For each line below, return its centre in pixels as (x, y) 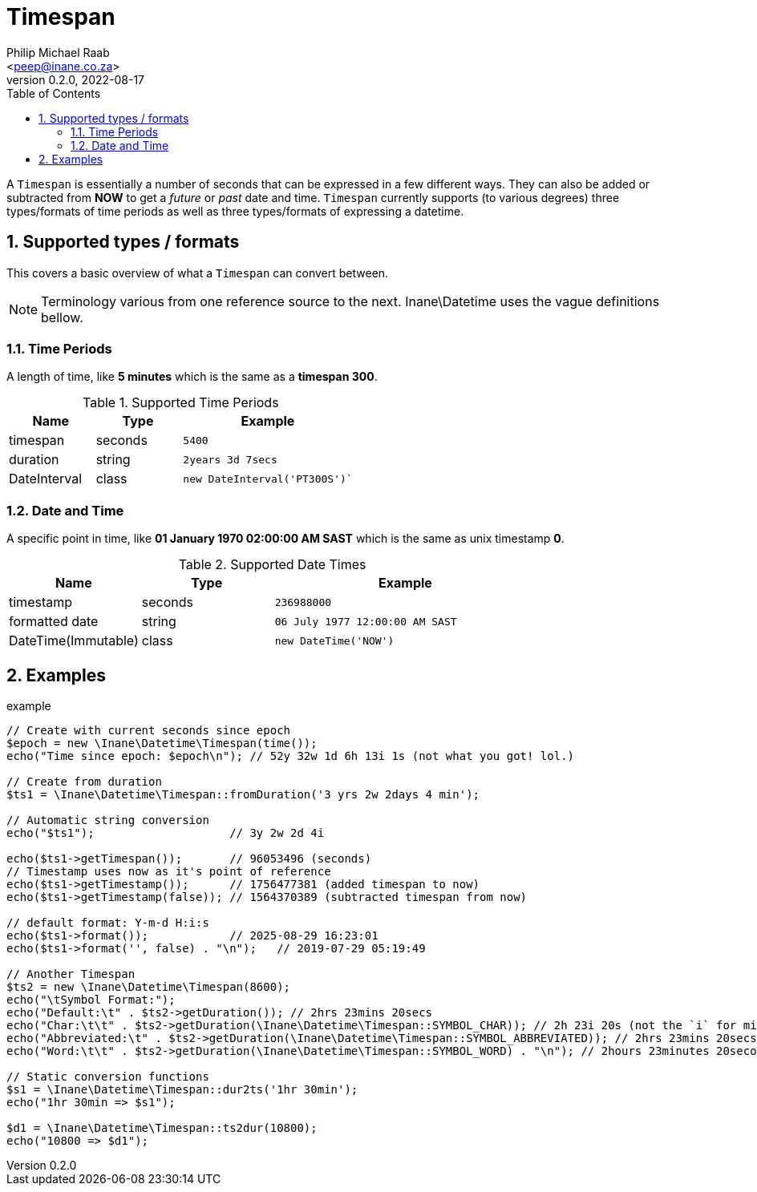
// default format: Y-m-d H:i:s (108, 922)
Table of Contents (54, 93)
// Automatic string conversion (108, 820)
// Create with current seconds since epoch (149, 730)
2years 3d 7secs (230, 459)
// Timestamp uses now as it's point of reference (169, 871)
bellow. (62, 317)
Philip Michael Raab (58, 52)
